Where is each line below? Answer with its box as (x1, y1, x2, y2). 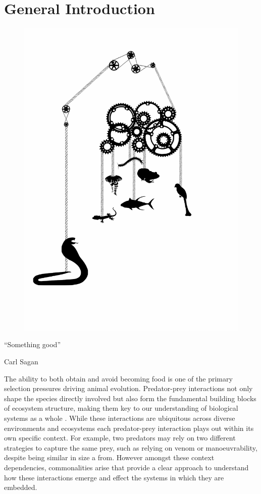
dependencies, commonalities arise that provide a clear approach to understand (4, 462, 249, 472)
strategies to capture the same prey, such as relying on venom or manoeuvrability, (4, 442, 257, 453)
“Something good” (4, 339, 61, 350)
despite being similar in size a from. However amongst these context (4, 452, 215, 463)
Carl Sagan (4, 356, 38, 366)
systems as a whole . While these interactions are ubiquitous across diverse (4, 412, 235, 423)
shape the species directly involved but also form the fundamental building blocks (4, 393, 256, 403)
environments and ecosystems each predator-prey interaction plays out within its (4, 422, 254, 433)
